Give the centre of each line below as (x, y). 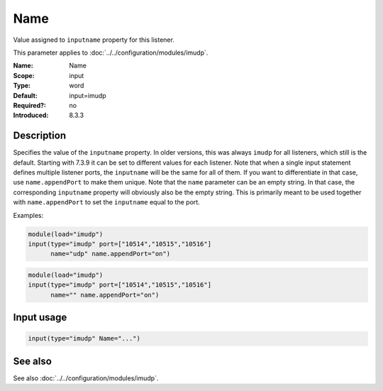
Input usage (40, 318)
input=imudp (88, 95)
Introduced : (31, 115)
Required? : (29, 105)
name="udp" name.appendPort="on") (110, 254)
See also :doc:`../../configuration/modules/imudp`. (86, 378)
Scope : (24, 75)
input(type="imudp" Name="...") (84, 338)
